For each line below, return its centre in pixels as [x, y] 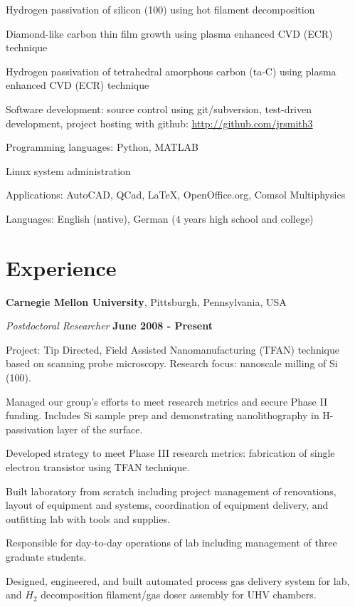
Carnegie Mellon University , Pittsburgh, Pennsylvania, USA [146, 301]
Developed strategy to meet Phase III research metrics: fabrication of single [170, 453]
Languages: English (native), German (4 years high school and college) [160, 218]
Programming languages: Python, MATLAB [102, 147]
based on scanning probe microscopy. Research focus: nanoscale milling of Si [172, 363]
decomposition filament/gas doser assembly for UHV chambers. [179, 595]
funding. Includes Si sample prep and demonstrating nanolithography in [163, 415]
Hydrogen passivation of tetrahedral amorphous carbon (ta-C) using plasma [171, 71]
